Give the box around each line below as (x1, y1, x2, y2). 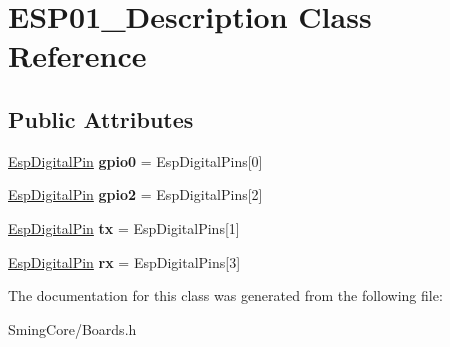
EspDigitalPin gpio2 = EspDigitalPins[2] (8, 184, 263, 205)
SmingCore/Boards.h (8, 318, 137, 339)
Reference (8, 35, 147, 76)
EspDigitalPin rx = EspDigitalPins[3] (8, 251, 241, 272)
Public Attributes (8, 103, 194, 134)
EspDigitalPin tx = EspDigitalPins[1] (8, 217, 240, 238)
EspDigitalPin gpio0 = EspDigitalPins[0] (8, 150, 263, 171)
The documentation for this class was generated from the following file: (8, 285, 443, 306)
